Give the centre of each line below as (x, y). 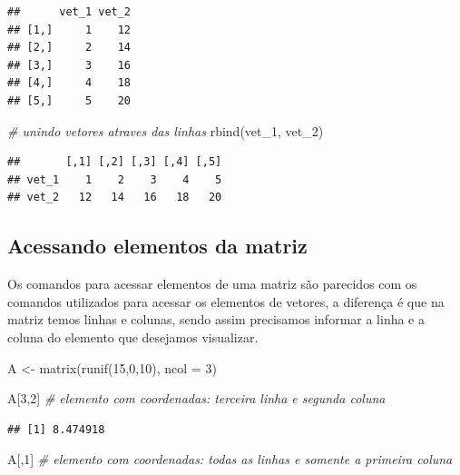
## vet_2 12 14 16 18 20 (115, 198)
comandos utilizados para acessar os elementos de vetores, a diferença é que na (226, 301)
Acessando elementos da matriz (157, 246)
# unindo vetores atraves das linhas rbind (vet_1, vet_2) (166, 130)
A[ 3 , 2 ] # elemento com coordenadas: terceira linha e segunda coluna (196, 398)
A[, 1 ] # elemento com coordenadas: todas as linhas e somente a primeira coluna (230, 459)
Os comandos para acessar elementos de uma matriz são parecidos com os (212, 284)
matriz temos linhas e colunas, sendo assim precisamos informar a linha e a (216, 319)
